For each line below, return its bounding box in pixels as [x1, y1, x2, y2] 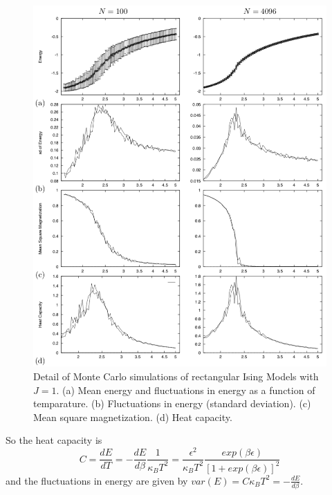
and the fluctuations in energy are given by [6, 473, 188, 487]
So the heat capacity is [6, 433, 102, 447]
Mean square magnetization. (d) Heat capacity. [33, 409, 232, 424]
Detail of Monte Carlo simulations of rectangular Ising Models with [33, 369, 319, 384]
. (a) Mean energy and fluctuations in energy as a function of [56, 382, 315, 397]
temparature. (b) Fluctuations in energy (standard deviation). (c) [33, 396, 311, 411]
